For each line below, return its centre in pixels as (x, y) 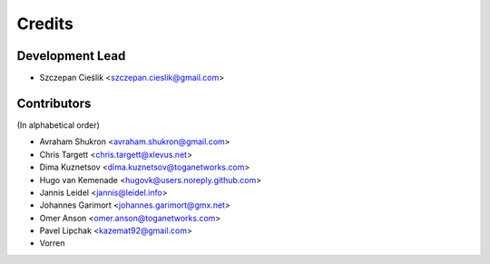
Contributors (54, 103)
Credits (45, 24)
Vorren (52, 243)
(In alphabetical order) (58, 125)
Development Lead (71, 56)
